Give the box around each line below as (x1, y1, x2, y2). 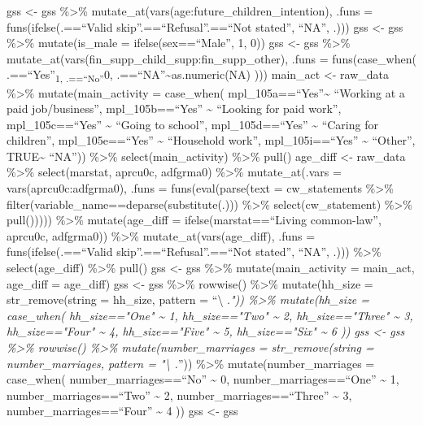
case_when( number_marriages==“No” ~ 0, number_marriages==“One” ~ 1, (7, 371, 399, 388)
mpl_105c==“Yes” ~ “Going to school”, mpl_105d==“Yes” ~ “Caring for (7, 115, 378, 132)
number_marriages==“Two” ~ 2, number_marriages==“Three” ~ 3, (7, 386, 352, 403)
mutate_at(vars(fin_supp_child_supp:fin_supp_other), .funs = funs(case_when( (7, 50, 416, 67)
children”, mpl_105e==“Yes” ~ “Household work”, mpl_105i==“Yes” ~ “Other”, (7, 132, 416, 149)
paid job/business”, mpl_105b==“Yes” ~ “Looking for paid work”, (7, 100, 342, 117)
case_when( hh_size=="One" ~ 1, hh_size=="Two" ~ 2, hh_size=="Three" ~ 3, (7, 306, 413, 323)
